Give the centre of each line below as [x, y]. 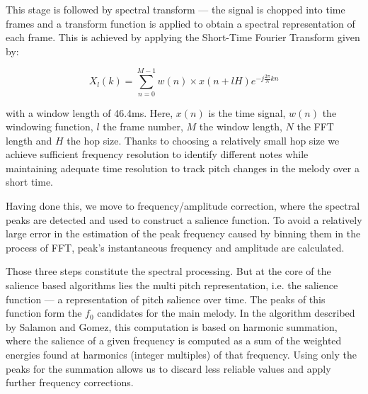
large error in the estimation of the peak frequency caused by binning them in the [183, 233]
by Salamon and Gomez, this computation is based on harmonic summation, [172, 326]
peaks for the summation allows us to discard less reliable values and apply [168, 368]
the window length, [241, 126]
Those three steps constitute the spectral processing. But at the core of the [168, 271]
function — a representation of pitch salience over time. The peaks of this [166, 299]
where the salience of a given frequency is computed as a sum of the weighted [174, 340]
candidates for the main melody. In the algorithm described [226, 313]
